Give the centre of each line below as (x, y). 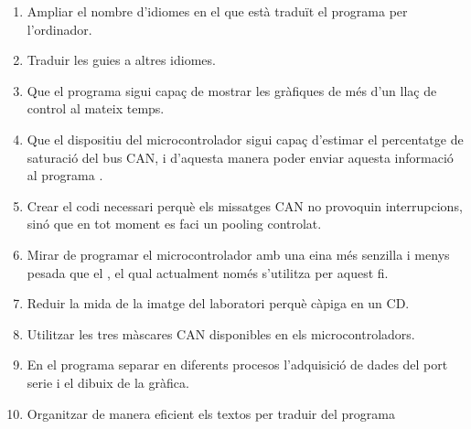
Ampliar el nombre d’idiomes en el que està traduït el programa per (217, 11)
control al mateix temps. (96, 108)
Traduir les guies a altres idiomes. (121, 60)
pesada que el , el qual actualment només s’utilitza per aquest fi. (208, 272)
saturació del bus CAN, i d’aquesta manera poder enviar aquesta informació (240, 157)
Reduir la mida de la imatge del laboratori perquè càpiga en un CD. (218, 303)
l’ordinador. (59, 29)
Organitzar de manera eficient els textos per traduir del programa (211, 413)
